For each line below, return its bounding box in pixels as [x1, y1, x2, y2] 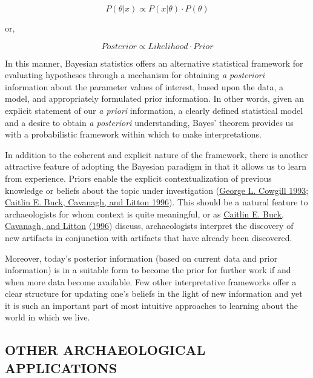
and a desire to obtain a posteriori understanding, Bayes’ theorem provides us [5, 116, 294, 128]
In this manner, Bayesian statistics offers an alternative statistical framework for [5, 56, 303, 69]
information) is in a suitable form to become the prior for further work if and [5, 264, 291, 276]
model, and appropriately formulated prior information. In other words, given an [5, 92, 304, 105]
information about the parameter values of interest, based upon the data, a [5, 80, 284, 93]
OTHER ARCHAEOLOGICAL [5, 340, 206, 359]
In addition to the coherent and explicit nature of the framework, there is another [5, 148, 308, 161]
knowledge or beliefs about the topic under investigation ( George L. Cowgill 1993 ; [5, 184, 309, 196]
